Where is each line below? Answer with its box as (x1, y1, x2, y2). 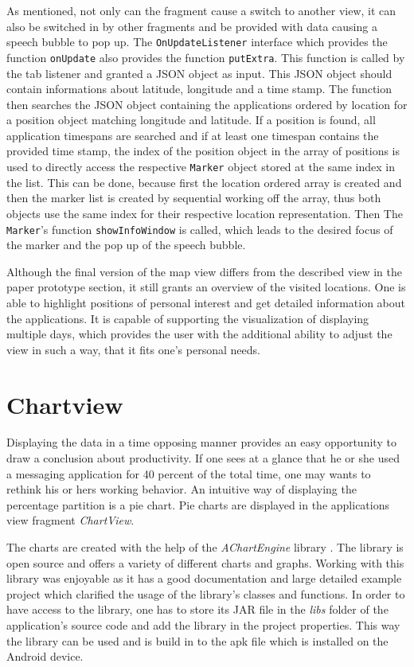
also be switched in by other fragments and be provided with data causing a (6, 18, 377, 34)
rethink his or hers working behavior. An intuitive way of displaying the (6, 481, 357, 497)
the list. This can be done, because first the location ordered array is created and (6, 174, 402, 190)
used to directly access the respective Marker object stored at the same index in (6, 158, 395, 175)
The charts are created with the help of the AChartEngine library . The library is (6, 539, 404, 555)
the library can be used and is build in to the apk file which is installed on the (6, 632, 389, 649)
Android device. (6, 648, 84, 665)
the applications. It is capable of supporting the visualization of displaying (6, 310, 369, 326)
